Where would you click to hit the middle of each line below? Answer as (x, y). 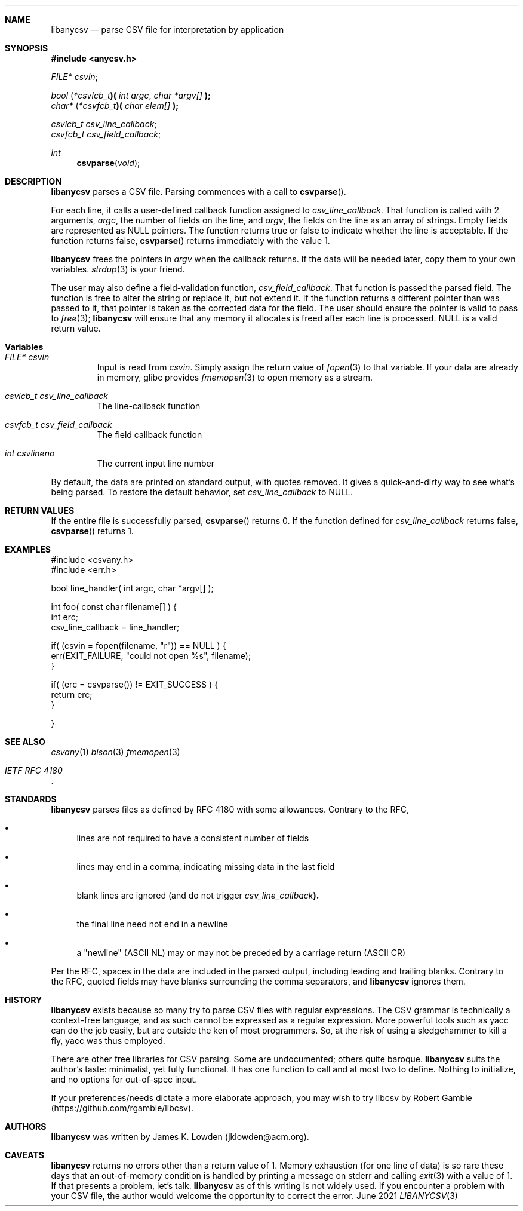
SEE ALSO (25, 742)
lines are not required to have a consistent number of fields (193, 838)
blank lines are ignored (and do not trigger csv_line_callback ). (198, 895)
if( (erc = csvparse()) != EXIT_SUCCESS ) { (134, 684)
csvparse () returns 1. (92, 531)
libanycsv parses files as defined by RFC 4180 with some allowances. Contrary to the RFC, (230, 809)
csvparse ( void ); (108, 163)
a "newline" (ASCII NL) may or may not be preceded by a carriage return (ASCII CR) (241, 953)
